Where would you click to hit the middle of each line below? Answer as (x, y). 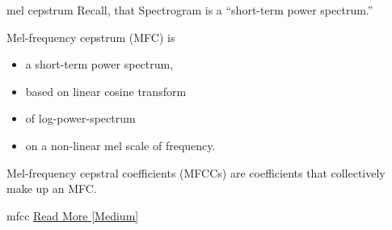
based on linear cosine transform (106, 91)
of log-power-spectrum (80, 118)
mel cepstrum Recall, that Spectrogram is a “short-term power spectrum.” (190, 10)
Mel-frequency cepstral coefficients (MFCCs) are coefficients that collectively (196, 172)
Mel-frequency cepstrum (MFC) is (91, 37)
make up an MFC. (52, 188)
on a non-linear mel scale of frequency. (120, 145)
